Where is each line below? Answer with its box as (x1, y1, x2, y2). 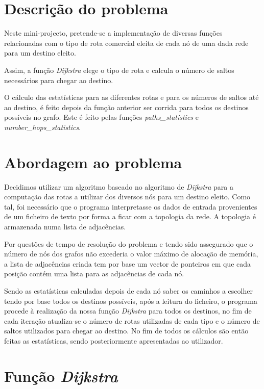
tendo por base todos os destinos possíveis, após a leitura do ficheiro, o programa (4, 295, 257, 306)
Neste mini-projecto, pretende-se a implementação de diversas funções (4, 28, 223, 38)
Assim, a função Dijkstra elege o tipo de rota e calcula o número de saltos (4, 64, 234, 75)
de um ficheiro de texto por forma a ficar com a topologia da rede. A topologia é (4, 211, 256, 222)
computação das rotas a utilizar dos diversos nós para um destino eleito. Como (4, 191, 251, 202)
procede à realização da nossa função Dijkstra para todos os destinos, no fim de (4, 305, 252, 316)
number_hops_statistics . (4, 121, 81, 132)
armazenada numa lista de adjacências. (4, 221, 126, 231)
